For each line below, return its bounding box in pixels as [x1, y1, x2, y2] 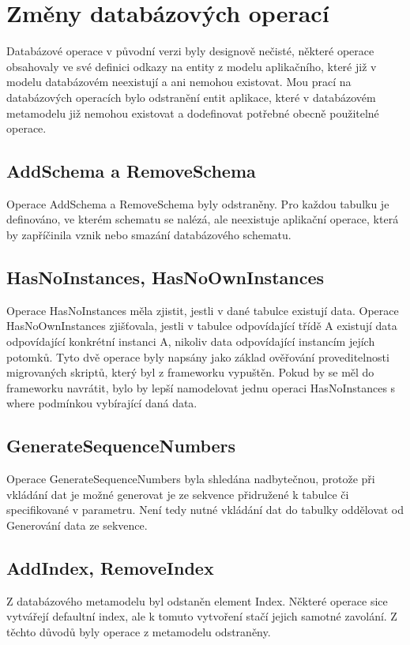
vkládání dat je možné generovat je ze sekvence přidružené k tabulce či [6, 486, 349, 502]
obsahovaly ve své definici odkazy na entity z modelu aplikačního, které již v [6, 58, 377, 74]
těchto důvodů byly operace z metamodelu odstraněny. [6, 624, 271, 639]
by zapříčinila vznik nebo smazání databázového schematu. [6, 227, 292, 243]
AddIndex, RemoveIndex [6, 556, 214, 579]
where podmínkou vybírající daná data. [6, 395, 197, 411]
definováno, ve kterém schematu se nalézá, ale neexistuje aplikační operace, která [6, 211, 399, 227]
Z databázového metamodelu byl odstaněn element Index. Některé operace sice [6, 592, 388, 609]
